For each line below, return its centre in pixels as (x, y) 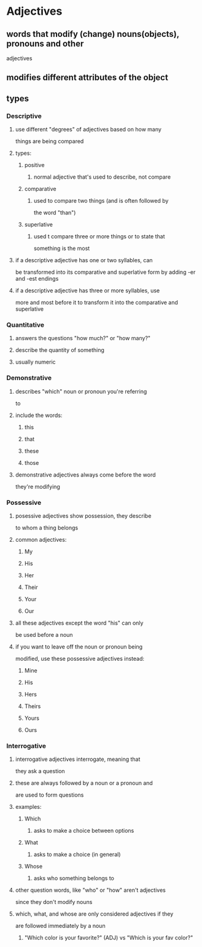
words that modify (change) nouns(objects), (93, 34)
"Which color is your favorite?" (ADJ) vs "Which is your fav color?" (109, 938)
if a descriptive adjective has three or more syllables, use (87, 290)
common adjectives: (41, 539)
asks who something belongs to (74, 878)
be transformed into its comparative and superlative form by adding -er (105, 272)
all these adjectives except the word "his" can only (79, 623)
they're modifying (37, 486)
